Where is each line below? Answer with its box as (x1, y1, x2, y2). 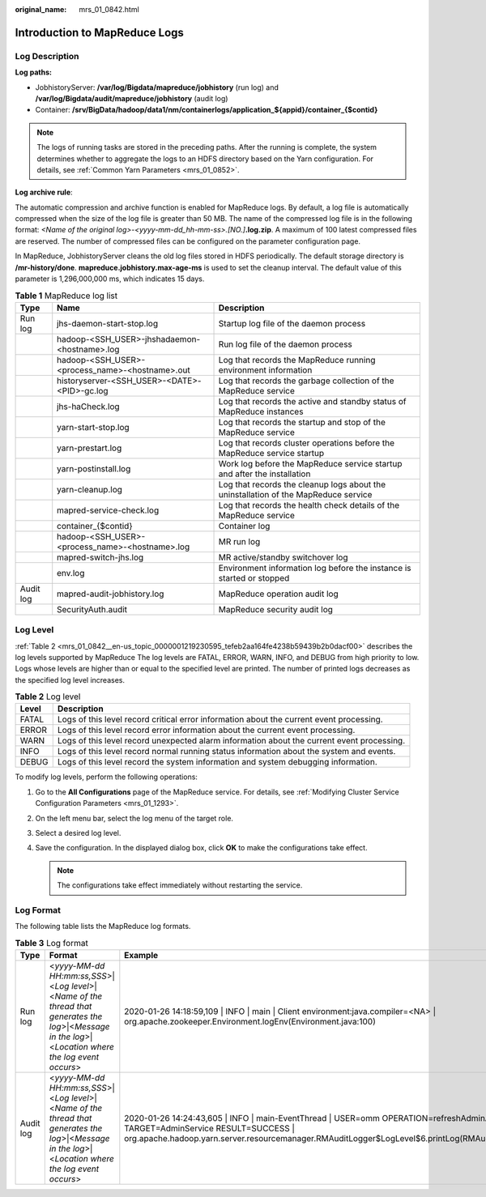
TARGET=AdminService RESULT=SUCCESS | (124, 1122, 296, 1134)
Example (124, 950, 159, 961)
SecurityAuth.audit (57, 603, 128, 615)
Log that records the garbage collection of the (218, 375, 394, 386)
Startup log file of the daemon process (218, 317, 366, 329)
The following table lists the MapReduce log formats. (15, 922, 191, 931)
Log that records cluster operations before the (218, 437, 394, 449)
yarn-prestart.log (57, 442, 122, 454)
